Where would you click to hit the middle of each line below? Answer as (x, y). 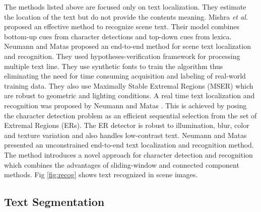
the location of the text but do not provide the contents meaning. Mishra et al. (126, 16)
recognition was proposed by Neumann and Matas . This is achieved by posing (125, 105)
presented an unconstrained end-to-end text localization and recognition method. (129, 145)
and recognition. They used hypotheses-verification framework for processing (122, 56)
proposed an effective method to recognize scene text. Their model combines (122, 26)
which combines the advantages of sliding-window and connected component (122, 164)
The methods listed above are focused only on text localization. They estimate (125, 7)
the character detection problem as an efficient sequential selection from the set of (130, 115)
